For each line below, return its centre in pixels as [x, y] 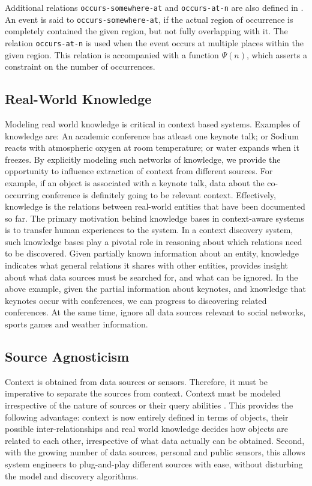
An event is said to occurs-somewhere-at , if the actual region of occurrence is [149, 19]
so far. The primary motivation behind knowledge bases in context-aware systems [154, 218]
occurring [22, 194]
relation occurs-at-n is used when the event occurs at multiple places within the [154, 42]
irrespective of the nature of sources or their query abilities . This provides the [149, 405]
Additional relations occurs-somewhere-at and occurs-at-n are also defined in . [154, 7]
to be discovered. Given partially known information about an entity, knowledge [152, 253]
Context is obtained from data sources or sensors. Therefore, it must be [136, 381]
